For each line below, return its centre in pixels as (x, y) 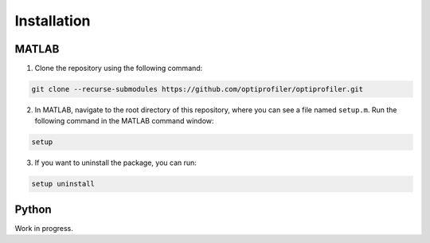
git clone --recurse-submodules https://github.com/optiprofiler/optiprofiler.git (197, 89)
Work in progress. (44, 228)
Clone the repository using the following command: (119, 69)
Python (33, 209)
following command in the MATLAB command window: (124, 121)
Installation (53, 21)
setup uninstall (63, 184)
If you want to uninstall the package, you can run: (115, 163)
